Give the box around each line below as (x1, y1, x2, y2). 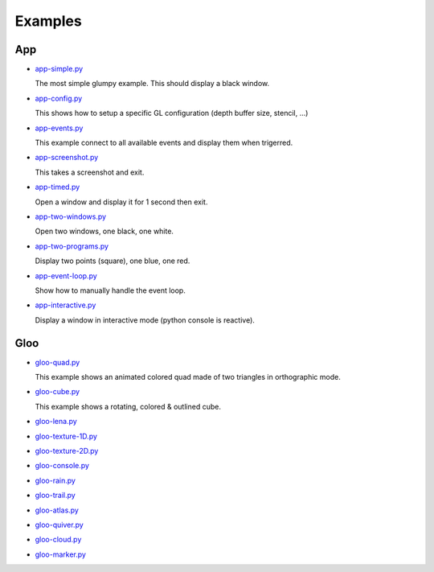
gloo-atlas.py (35, 505, 80, 515)
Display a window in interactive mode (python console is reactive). (35, 315, 255, 325)
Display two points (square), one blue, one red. (35, 256, 190, 265)
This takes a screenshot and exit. (35, 167, 145, 177)
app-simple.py (35, 64, 84, 74)
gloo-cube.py (35, 387, 80, 397)
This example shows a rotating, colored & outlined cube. (35, 401, 221, 411)
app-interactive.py (35, 300, 96, 310)
